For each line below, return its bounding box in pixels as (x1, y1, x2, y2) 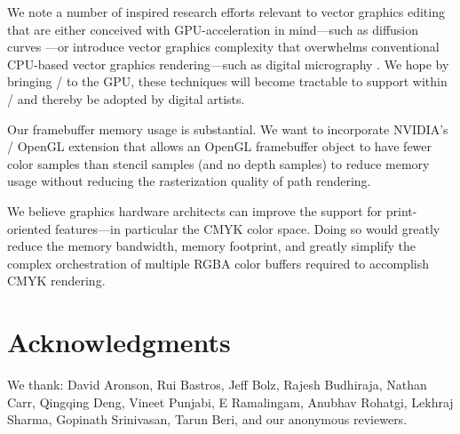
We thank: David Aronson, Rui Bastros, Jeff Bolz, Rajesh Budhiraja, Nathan (7, 375, 427, 394)
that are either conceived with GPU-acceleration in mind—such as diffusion (7, 20, 419, 38)
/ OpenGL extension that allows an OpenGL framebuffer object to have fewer (7, 137, 432, 156)
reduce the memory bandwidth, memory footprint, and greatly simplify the (7, 237, 416, 255)
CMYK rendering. (7, 271, 106, 290)
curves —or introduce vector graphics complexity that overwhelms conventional (7, 37, 440, 56)
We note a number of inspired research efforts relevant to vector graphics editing (7, 3, 445, 20)
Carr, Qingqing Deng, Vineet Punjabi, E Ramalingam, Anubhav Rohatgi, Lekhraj (7, 392, 454, 411)
